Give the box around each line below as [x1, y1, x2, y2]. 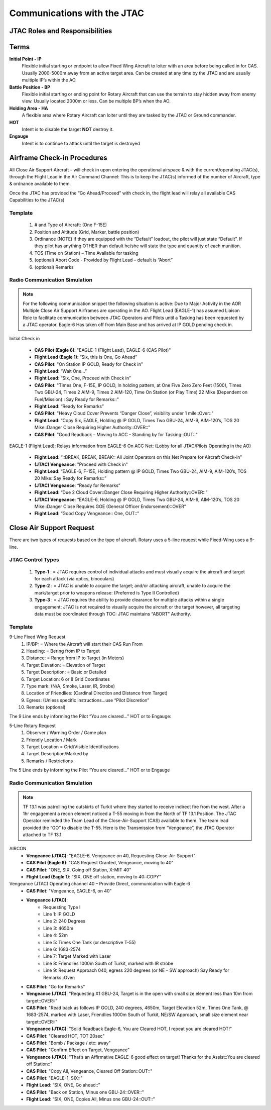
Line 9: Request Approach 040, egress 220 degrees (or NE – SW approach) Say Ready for [43, 967, 229, 973]
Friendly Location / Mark [26, 737, 77, 743]
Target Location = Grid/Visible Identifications [26, 744, 119, 750]
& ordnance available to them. [9, 181, 71, 187]
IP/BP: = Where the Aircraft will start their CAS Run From [26, 641, 143, 647]
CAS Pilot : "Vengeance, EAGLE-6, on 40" [26, 887, 112, 894]
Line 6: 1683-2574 [43, 946, 81, 952]
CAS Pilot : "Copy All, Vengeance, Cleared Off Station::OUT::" [26, 1068, 153, 1074]
